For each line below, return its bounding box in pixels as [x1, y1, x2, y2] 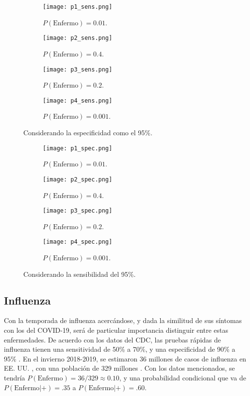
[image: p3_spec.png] [43, 207, 113, 215]
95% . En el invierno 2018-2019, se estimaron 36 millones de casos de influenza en [4, 353, 247, 363]
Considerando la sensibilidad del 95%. [23, 269, 136, 279]
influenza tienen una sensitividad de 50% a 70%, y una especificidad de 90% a [4, 344, 235, 354]
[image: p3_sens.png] [43, 66, 113, 73]
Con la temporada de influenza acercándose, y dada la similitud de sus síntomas [4, 315, 242, 325]
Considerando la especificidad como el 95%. [23, 127, 152, 137]
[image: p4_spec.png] [43, 238, 113, 246]
